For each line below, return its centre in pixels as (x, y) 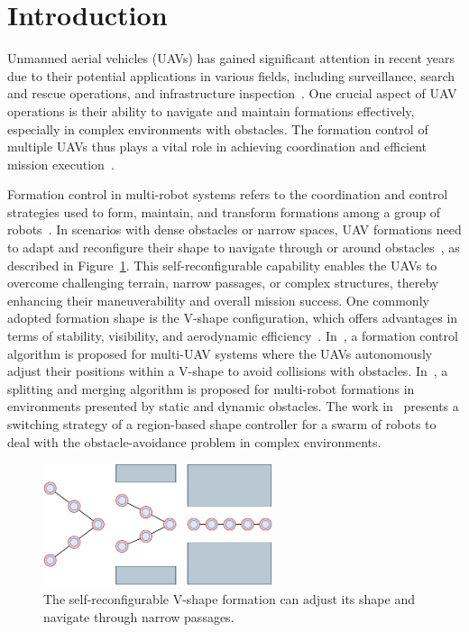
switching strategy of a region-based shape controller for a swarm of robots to (222, 424)
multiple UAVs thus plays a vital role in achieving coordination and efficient (217, 147)
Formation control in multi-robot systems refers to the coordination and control (228, 194)
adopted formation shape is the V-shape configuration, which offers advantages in (233, 318)
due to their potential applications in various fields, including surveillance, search (231, 75)
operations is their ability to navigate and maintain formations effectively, (211, 110)
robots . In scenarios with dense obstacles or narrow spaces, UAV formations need (234, 229)
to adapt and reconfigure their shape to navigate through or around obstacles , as (234, 247)
